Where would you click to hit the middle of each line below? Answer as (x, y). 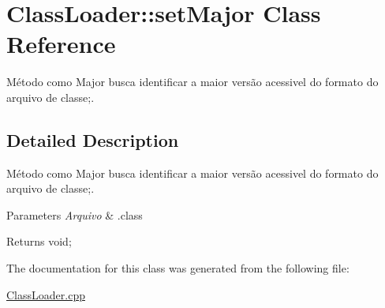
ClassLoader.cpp (46, 294)
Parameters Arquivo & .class (75, 214)
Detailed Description (93, 139)
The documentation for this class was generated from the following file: (178, 268)
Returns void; (39, 241)
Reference (61, 44)
